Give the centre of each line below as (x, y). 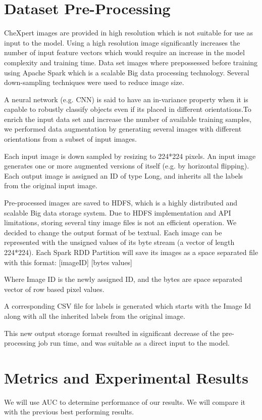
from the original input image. (51, 185)
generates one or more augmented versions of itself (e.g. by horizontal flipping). (127, 166)
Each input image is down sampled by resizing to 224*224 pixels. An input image (130, 156)
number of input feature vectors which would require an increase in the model (124, 52)
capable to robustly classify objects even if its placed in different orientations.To (128, 109)
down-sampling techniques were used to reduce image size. (94, 82)
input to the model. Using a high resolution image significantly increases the (122, 42)
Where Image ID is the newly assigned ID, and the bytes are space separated (123, 279)
